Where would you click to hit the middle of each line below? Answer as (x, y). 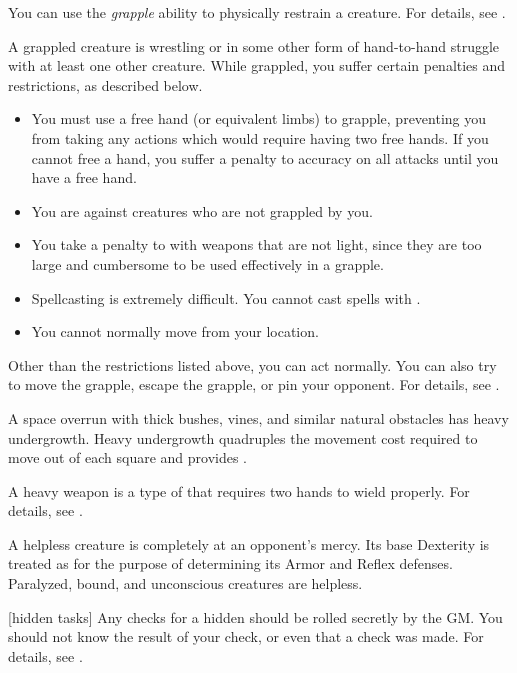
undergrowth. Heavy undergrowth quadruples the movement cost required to (243, 437)
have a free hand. (84, 177)
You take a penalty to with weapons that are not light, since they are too (256, 244)
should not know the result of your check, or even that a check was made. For (246, 636)
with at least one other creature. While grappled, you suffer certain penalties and (257, 65)
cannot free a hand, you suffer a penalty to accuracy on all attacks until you (265, 157)
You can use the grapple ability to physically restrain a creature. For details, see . (257, 12)
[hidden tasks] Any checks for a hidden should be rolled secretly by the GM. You (255, 616)
